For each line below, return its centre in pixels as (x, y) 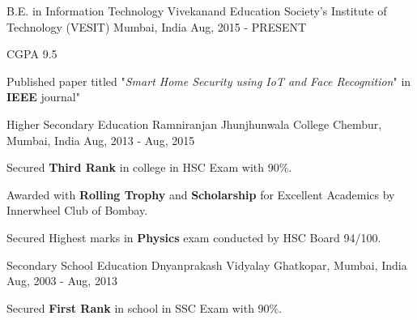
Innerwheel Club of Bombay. (77, 210)
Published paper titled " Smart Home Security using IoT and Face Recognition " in (209, 81)
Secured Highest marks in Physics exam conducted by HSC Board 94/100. (194, 237)
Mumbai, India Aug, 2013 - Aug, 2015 (101, 140)
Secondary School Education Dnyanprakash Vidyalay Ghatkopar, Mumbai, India (207, 265)
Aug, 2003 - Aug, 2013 (62, 281)
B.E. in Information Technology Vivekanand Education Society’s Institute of (197, 11)
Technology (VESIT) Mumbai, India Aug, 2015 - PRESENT (157, 26)
